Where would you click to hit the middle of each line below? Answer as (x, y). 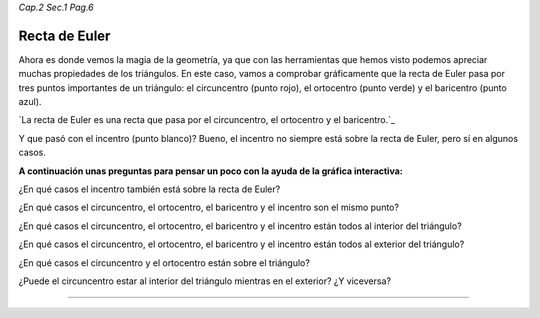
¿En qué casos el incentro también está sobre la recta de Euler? (149, 189)
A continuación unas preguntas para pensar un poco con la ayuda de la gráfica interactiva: (211, 171)
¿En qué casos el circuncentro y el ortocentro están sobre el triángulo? (164, 262)
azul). (30, 102)
